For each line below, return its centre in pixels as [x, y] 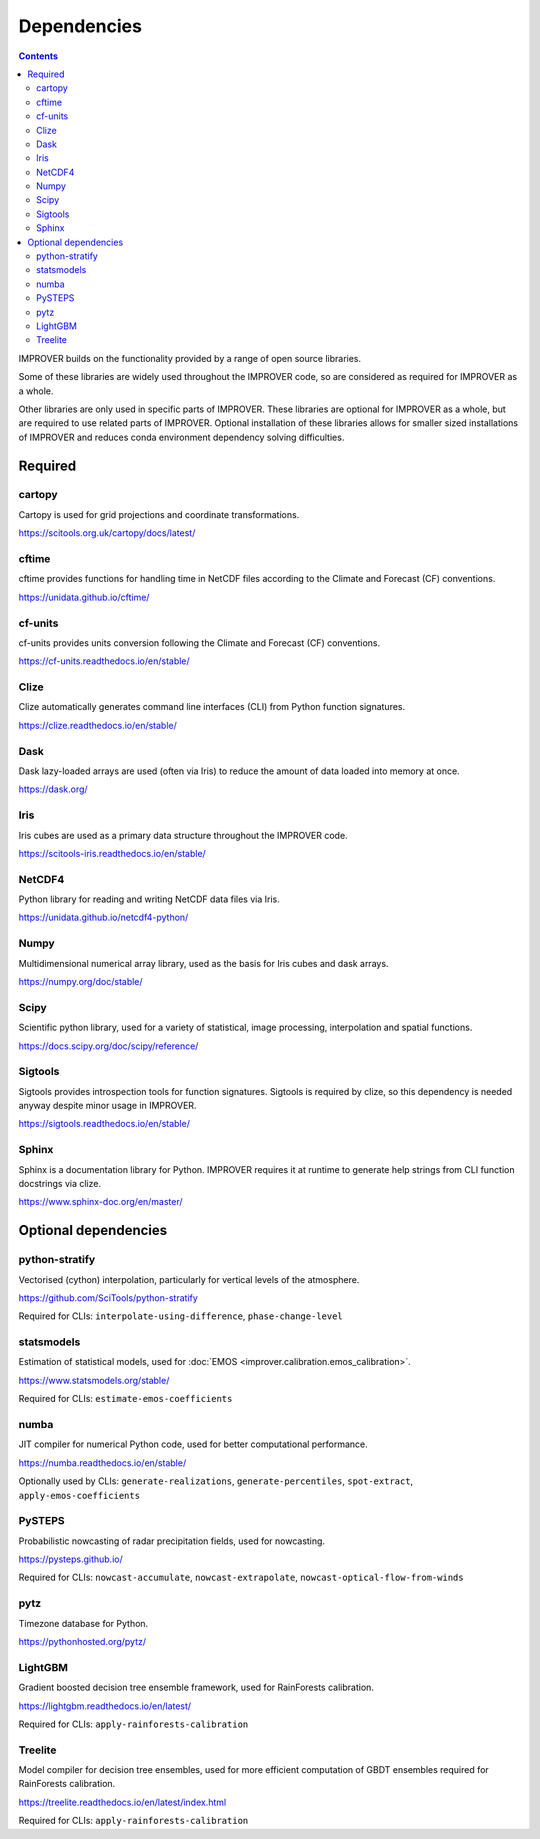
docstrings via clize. [60, 1183]
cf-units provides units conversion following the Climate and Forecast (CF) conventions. [199, 642]
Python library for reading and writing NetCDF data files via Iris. [149, 899]
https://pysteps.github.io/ [71, 1559]
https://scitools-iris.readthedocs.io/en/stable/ [112, 853]
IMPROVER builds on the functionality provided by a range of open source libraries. [190, 358]
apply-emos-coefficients [79, 1495]
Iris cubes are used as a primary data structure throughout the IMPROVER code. [183, 835]
